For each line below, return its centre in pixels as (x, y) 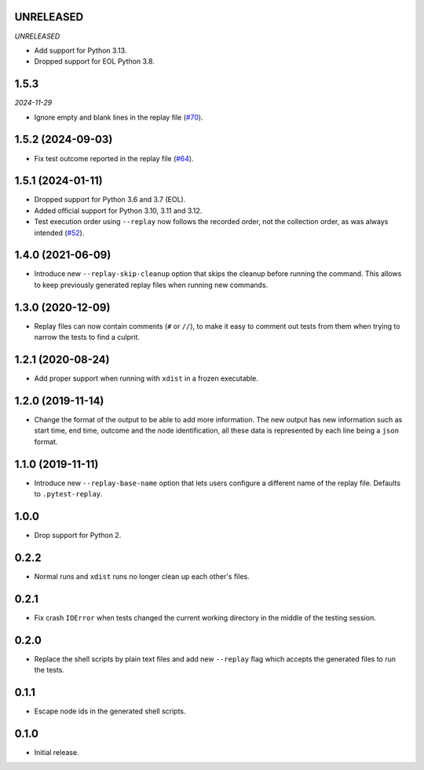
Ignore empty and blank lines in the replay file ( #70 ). (119, 117)
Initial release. (57, 752)
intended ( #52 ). (59, 233)
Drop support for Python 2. (78, 535)
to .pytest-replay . (68, 494)
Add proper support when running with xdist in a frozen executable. (146, 378)
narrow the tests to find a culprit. (87, 337)
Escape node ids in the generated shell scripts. (110, 711)
